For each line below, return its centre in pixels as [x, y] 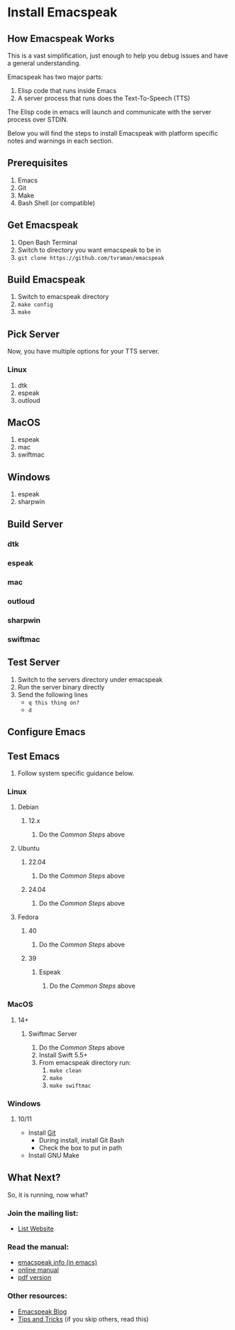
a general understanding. [44, 63]
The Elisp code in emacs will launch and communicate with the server [109, 112]
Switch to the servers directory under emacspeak [90, 680]
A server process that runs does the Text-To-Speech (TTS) [104, 98]
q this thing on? [54, 703]
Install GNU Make [54, 1155]
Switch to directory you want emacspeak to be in [89, 250]
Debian [28, 807]
